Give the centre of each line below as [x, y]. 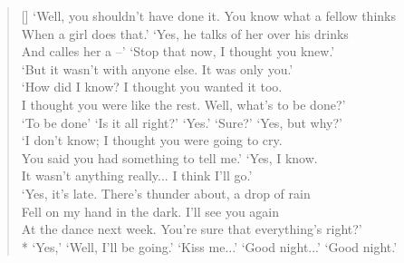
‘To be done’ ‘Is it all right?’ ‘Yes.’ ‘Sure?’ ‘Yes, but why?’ [182, 122]
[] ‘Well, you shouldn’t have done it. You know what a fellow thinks [208, 15]
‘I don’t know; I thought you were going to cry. [152, 140]
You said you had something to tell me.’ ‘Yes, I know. [169, 157]
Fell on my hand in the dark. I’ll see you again [150, 211]
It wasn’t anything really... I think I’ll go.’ [137, 175]
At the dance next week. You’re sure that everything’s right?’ [192, 229]
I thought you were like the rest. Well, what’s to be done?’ [183, 104]
